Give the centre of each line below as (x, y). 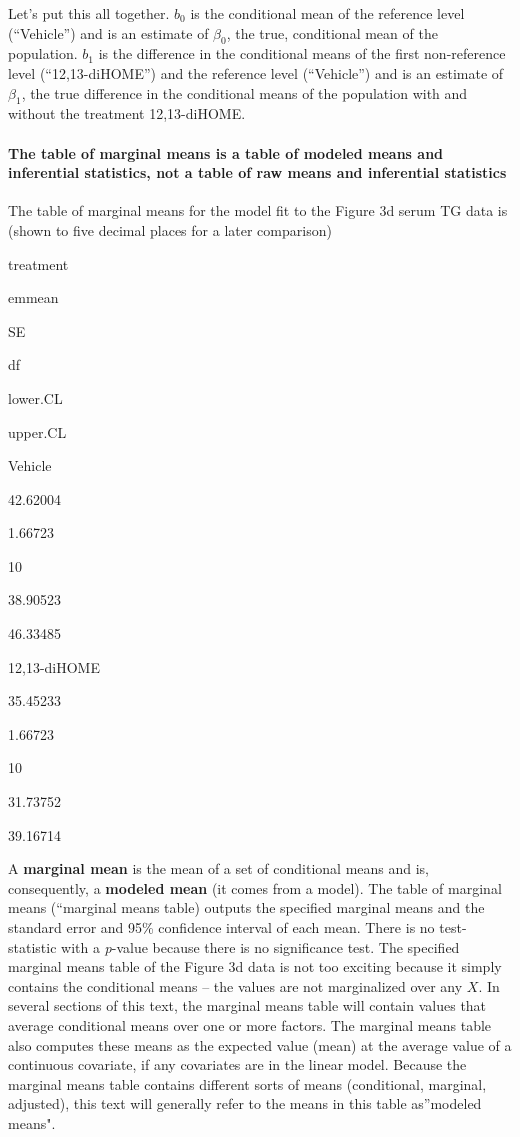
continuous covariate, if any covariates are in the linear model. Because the (237, 1064)
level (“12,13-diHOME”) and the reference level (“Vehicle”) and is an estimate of (256, 72)
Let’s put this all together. (89, 13)
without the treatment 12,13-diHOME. (127, 113)
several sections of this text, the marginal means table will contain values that (247, 1005)
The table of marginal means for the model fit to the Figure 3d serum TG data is (258, 210)
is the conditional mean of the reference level (327, 13)
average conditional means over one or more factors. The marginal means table (250, 1024)
